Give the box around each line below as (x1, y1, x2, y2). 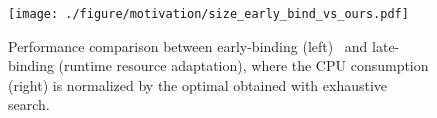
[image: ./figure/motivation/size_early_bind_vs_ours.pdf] (8, 7, 409, 21)
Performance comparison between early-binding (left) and (8, 35, 368, 56)
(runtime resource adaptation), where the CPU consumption (58, 55, 429, 76)
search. (8, 94, 50, 115)
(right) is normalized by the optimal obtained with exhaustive (8, 74, 388, 95)
